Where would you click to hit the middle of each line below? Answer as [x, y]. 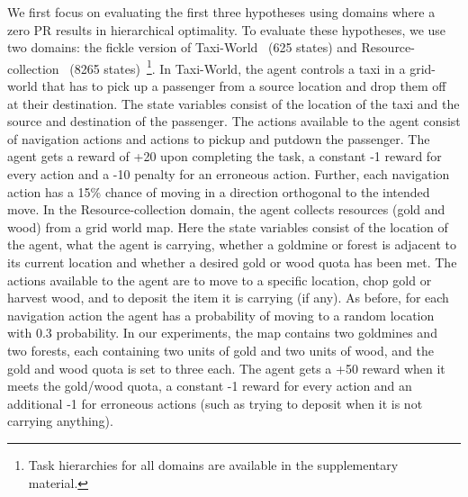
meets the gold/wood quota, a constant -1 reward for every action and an [210, 386]
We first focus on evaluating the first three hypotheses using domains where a [221, 12]
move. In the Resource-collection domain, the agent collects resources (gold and [226, 209]
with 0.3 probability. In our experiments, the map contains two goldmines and [222, 333]
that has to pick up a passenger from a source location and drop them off [244, 86]
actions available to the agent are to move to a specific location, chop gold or [220, 280]
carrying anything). [60, 421]
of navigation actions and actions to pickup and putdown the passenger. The [219, 138]
